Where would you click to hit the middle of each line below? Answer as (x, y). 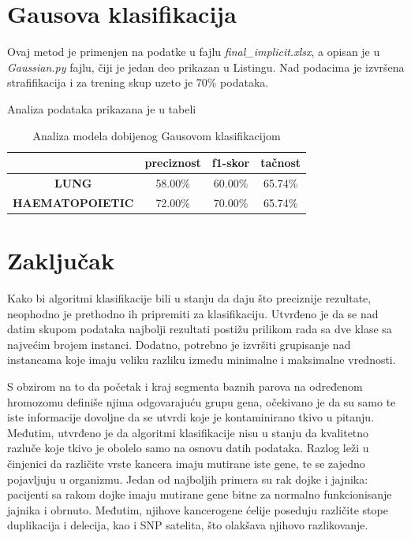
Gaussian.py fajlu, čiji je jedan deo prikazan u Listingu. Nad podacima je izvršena (206, 67)
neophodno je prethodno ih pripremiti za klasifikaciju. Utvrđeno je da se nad (193, 313)
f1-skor (231, 163)
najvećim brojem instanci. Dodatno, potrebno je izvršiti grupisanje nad (179, 344)
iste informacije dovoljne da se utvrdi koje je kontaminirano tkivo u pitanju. (191, 417)
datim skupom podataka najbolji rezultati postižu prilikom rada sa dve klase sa (200, 329)
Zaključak (61, 260)
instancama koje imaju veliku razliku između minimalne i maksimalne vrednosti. (202, 360)
